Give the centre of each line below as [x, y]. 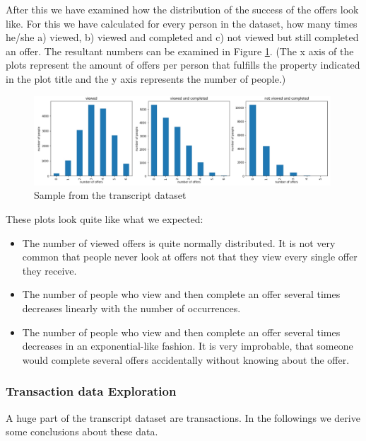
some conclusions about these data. [82, 431]
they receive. [49, 270]
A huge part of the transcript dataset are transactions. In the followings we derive [183, 417]
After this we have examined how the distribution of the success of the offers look [182, 9]
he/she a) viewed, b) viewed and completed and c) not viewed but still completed [182, 37]
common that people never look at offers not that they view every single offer [190, 257]
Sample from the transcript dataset [110, 195]
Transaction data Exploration [91, 391]
